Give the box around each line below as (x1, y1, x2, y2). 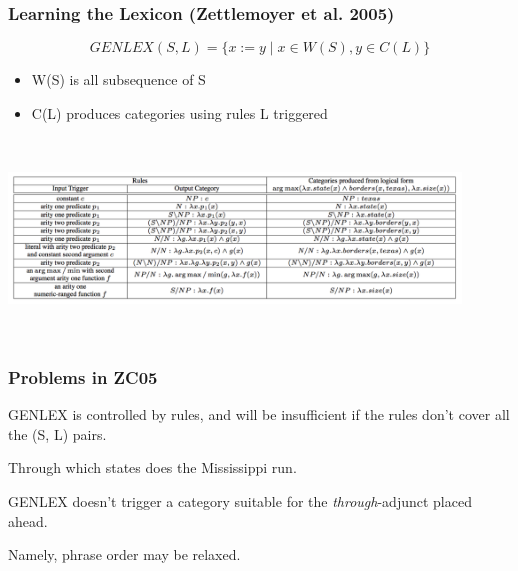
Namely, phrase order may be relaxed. (8, 544, 241, 565)
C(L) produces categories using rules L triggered (31, 102, 328, 123)
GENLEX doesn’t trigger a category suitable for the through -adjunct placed (8, 491, 472, 512)
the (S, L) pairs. (8, 423, 107, 444)
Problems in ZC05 (8, 364, 158, 389)
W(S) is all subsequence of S (31, 69, 206, 90)
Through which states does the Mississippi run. (8, 457, 297, 478)
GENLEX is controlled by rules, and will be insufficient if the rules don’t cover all (8, 404, 510, 425)
